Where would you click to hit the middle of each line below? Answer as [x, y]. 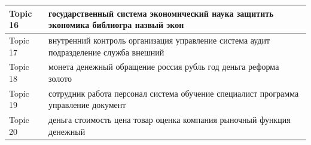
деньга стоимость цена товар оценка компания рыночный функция [170, 120]
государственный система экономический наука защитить [161, 13]
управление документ [87, 105]
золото [60, 78]
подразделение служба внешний [106, 52]
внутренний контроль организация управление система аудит [159, 40]
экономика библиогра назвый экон [116, 25]
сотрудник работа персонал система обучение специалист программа [174, 93]
